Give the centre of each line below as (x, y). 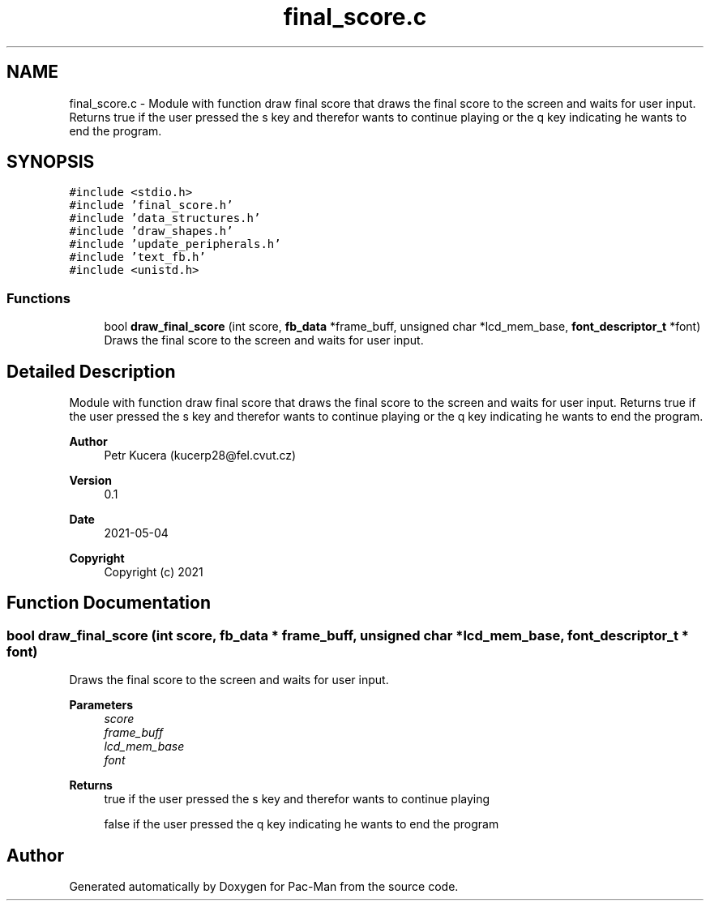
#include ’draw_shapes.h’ (151, 231)
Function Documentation (109, 603)
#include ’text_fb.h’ (137, 257)
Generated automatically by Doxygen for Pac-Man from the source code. (264, 887)
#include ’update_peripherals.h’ (175, 244)
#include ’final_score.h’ (151, 205)
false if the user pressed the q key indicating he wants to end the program (302, 824)
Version (90, 481)
